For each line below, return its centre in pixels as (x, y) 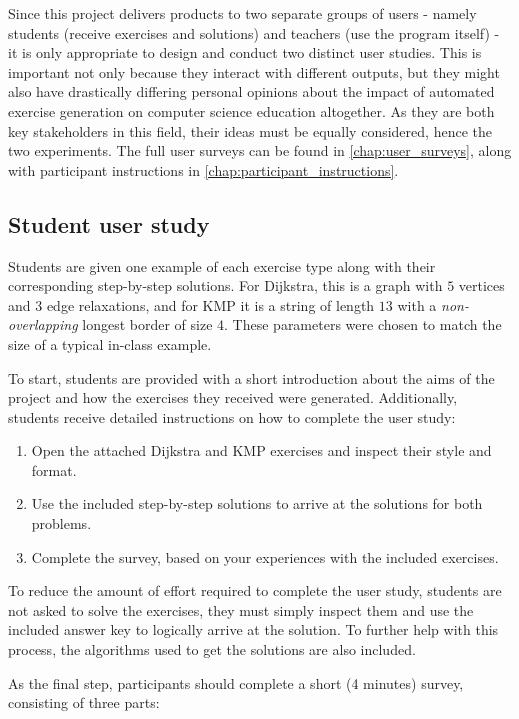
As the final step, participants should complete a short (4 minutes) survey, (236, 682)
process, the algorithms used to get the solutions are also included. (212, 649)
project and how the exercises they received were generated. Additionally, (233, 397)
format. (54, 469)
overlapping (43, 324)
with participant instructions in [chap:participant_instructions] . (203, 169)
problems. (61, 523)
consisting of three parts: (84, 702)
